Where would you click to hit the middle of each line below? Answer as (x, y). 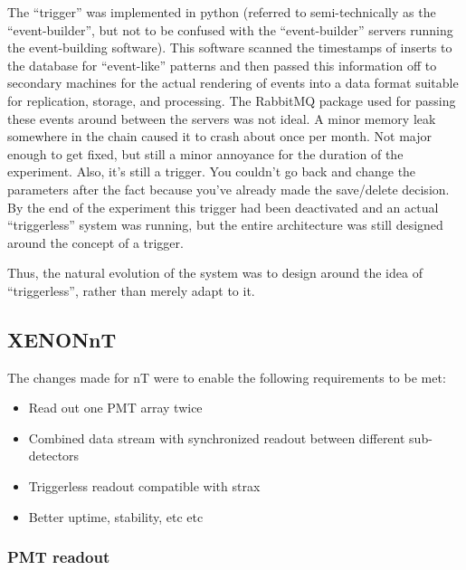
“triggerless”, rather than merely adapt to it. (131, 290)
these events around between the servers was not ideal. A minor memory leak (222, 118)
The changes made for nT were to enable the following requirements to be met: (227, 377)
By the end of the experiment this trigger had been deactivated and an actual (223, 207)
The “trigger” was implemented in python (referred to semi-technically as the (222, 12)
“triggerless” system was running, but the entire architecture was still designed (225, 225)
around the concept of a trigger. (95, 242)
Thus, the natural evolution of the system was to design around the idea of (215, 273)
